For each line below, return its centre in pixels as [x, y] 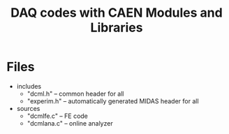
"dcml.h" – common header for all [75, 94]
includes [29, 86]
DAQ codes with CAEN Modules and [117, 13]
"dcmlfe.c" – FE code [58, 116]
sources [28, 108]
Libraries [117, 28]
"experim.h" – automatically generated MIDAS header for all [113, 101]
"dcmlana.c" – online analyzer [70, 123]
